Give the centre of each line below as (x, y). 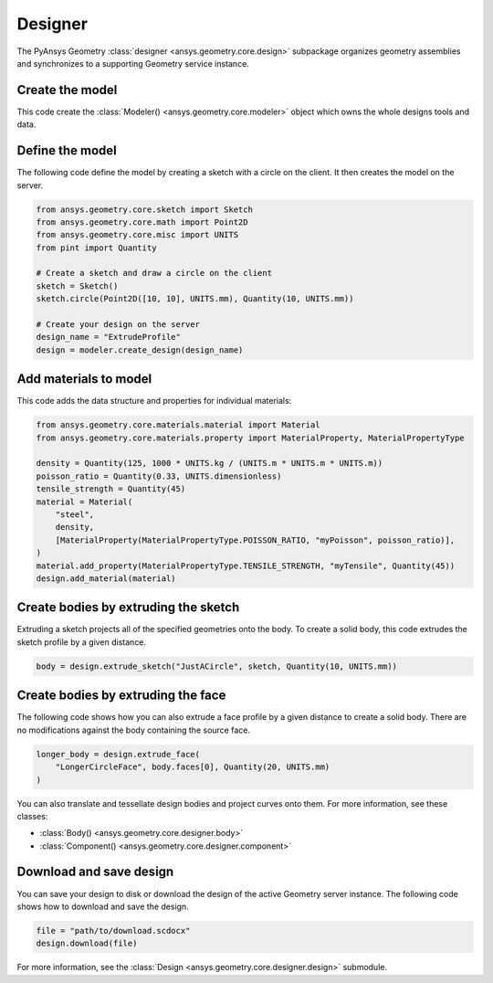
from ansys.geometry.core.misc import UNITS (137, 235)
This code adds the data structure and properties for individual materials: (154, 401)
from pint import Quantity (96, 248)
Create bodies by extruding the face (121, 696)
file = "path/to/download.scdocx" (113, 930)
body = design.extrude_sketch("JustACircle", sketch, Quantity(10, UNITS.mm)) (216, 666)
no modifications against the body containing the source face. (134, 730)
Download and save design (95, 872)
